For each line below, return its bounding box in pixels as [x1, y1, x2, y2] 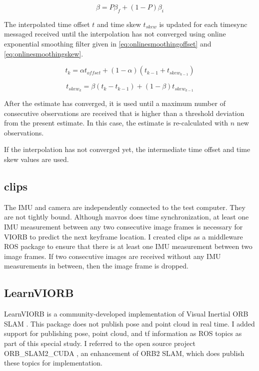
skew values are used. [4, 154, 69, 164]
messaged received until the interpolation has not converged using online [4, 28, 226, 39]
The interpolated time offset [4, 18, 90, 29]
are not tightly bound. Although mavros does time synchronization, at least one [4, 211, 249, 222]
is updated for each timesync [159, 18, 247, 29]
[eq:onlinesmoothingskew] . [4, 48, 83, 58]
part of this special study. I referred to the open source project [4, 337, 195, 348]
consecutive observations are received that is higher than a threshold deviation [4, 107, 244, 118]
